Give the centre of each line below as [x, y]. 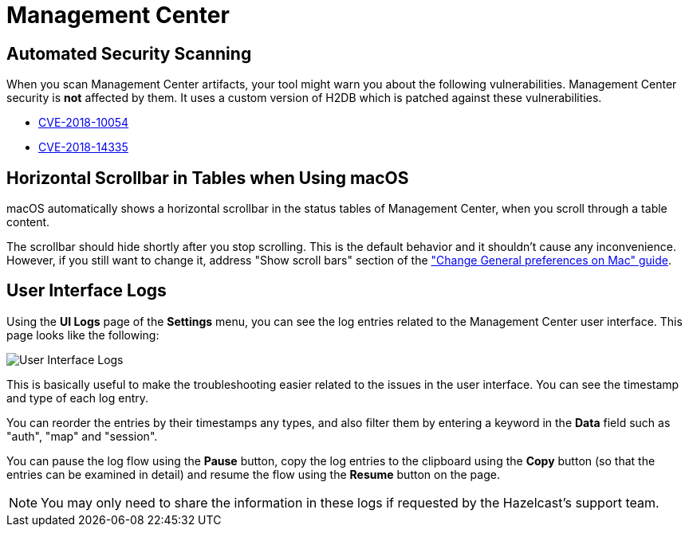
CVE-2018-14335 [83, 147]
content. [28, 222]
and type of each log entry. [78, 398]
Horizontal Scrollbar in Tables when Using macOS [208, 178]
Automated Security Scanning [129, 53]
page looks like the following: [83, 335]
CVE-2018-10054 [84, 123]
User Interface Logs [87, 291]
